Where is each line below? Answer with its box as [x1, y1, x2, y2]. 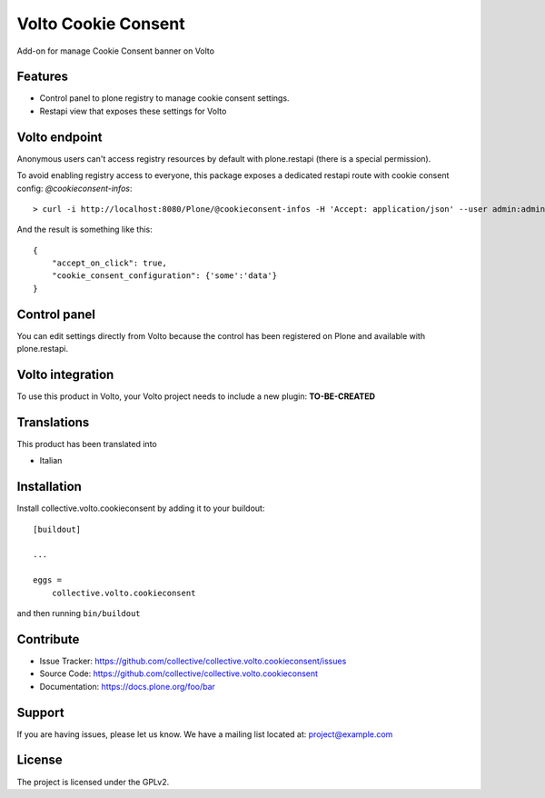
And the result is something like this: [16, 224, 154, 235]
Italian [39, 455, 63, 466]
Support [16, 704, 64, 720]
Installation [16, 479, 82, 494]
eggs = [33, 575, 63, 585]
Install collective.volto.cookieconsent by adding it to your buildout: [16, 503, 265, 514]
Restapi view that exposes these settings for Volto [39, 105, 227, 116]
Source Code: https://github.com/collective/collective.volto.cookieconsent [39, 668, 318, 679]
